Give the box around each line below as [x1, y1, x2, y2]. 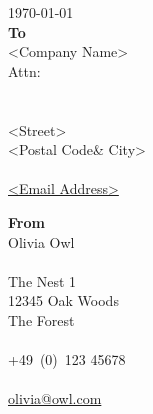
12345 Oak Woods [8, 290, 119, 311]
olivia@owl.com [8, 388, 102, 409]
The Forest [8, 309, 75, 330]
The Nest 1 [8, 270, 77, 291]
